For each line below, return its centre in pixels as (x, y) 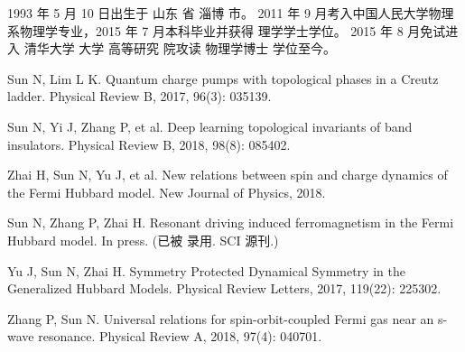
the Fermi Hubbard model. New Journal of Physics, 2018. (167, 192)
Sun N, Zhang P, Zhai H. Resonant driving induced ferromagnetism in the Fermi (231, 222)
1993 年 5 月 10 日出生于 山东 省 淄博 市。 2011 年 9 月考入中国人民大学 (218, 13)
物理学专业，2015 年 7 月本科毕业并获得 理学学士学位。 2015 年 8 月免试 (232, 30)
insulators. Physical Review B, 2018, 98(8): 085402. (149, 144)
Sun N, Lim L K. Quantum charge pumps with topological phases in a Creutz (223, 78)
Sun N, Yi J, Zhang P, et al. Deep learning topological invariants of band (210, 126)
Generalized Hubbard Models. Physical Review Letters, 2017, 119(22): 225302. (224, 288)
